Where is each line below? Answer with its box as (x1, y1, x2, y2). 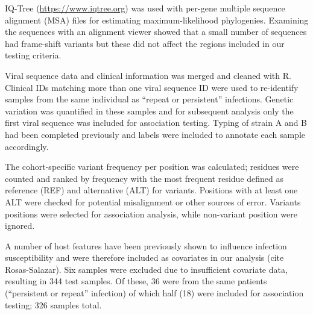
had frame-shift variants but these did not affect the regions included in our (5, 37, 285, 49)
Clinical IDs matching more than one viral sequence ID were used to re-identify (5, 81, 299, 93)
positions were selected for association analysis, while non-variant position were (5, 207, 297, 220)
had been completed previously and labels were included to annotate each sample (5, 128, 306, 140)
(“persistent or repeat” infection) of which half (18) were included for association (5, 287, 304, 299)
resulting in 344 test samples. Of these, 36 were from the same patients (5, 275, 267, 287)
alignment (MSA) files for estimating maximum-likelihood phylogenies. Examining (5, 13, 309, 26)
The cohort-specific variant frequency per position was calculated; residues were (5, 160, 299, 173)
